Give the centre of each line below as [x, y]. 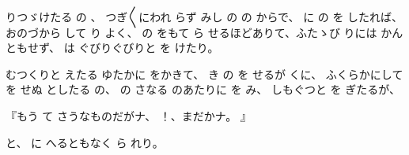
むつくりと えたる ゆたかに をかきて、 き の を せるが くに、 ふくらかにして [204, 74]
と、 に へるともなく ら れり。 [85, 142]
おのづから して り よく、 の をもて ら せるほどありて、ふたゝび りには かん [204, 32]
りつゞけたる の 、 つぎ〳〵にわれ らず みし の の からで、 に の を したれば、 [204, 17]
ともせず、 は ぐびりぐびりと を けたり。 [112, 48]
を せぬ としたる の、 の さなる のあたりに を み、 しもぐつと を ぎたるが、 [203, 89]
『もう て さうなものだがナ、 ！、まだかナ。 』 [129, 115]
